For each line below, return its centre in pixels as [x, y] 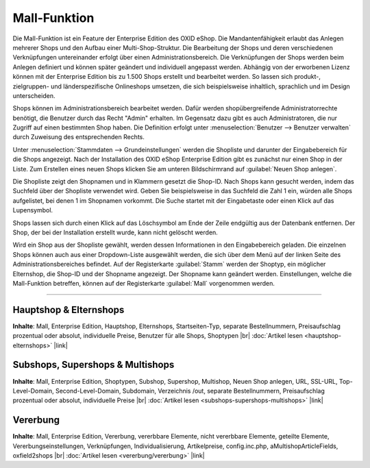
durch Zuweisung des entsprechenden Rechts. [79, 137]
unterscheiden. [34, 95]
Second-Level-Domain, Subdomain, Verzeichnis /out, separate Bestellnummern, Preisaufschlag [190, 391]
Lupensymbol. [33, 210]
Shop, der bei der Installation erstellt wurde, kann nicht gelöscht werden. [115, 232]
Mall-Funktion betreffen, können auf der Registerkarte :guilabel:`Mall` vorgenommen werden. [144, 283]
